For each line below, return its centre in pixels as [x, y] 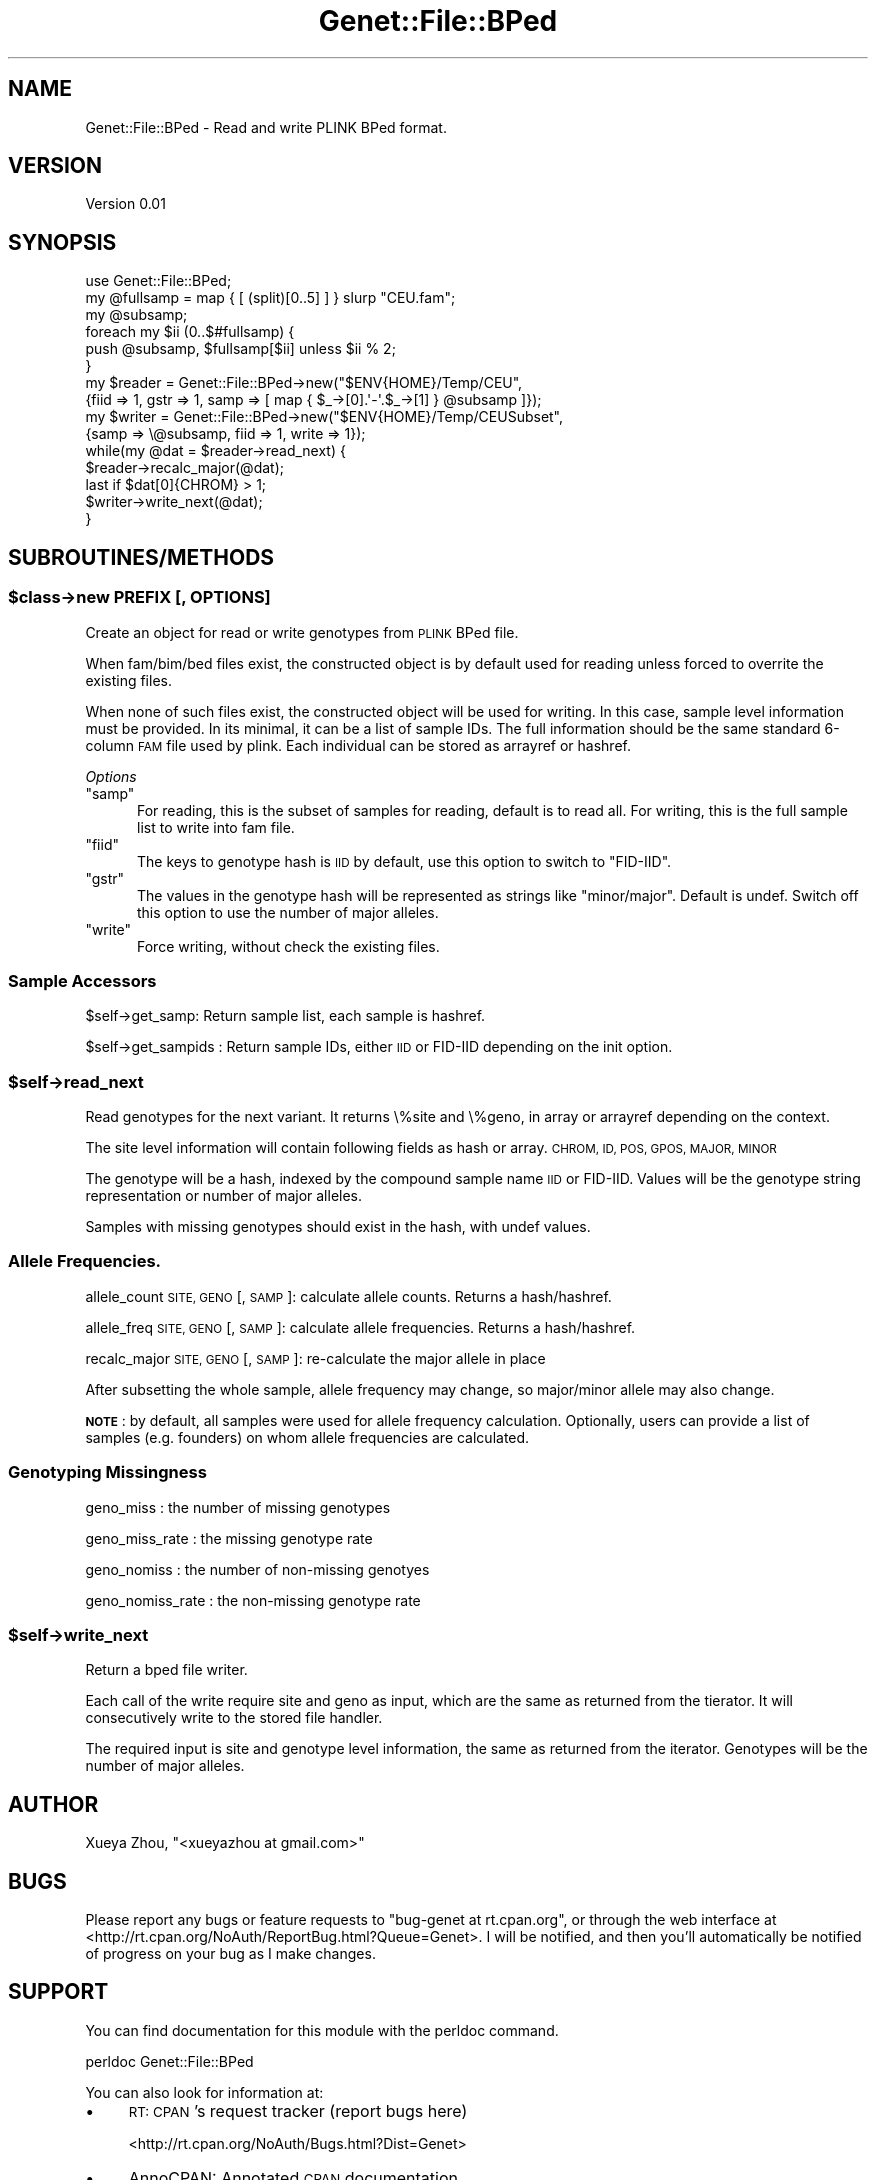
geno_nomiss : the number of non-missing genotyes [257, 1569]
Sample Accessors [82, 980]
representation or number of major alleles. [224, 1195]
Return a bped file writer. [166, 1670]
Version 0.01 [125, 204]
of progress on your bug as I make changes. [230, 1953]
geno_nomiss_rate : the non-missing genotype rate [253, 1600]
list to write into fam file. [216, 827]
